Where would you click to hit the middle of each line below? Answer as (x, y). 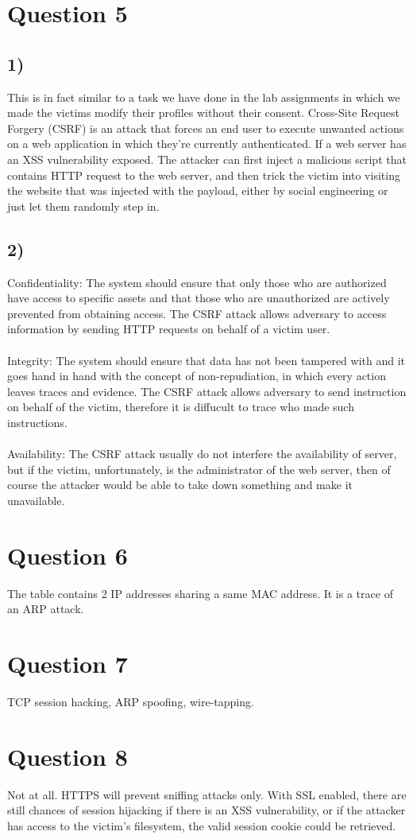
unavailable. (36, 500)
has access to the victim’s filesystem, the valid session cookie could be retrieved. (202, 825)
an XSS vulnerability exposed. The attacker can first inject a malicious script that (207, 159)
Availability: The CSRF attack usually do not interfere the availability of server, (202, 454)
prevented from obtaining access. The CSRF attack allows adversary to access (197, 313)
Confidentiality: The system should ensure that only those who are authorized (197, 282)
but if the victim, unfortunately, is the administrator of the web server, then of (199, 469)
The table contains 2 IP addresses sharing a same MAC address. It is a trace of (200, 593)
